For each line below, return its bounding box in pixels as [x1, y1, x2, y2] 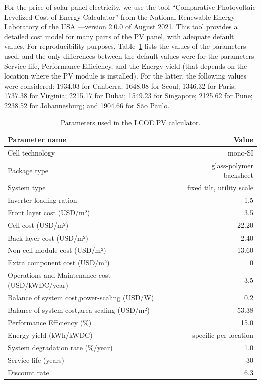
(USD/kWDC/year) [8, 279, 69, 290]
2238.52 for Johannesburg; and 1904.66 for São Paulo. [4, 100, 170, 110]
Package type [8, 165, 49, 175]
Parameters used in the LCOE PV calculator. [60, 117, 201, 127]
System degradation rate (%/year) [8, 342, 113, 352]
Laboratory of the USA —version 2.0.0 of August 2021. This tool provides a [4, 21, 238, 32]
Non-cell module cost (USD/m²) [8, 245, 106, 255]
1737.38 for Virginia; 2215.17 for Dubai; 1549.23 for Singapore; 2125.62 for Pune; [4, 90, 253, 101]
